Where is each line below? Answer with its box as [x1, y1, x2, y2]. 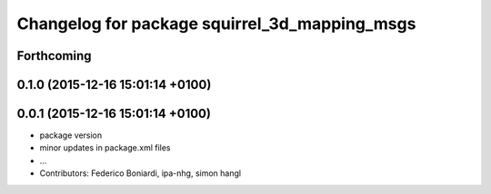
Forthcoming [16, 48, 92, 63]
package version [39, 130, 103, 141]
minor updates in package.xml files [39, 142, 171, 153]
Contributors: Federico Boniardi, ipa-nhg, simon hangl [39, 168, 241, 179]
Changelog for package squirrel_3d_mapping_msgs [16, 14, 416, 34]
